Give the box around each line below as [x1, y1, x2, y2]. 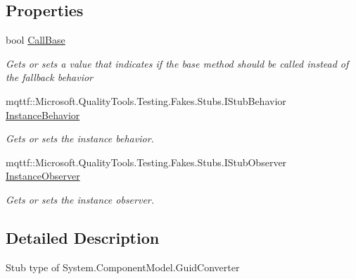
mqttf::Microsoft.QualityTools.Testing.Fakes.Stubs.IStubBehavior [6, 93, 286, 108]
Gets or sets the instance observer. [6, 192, 155, 206]
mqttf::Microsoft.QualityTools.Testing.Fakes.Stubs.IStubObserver [6, 154, 287, 169]
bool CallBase [6, 32, 65, 47]
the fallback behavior [6, 70, 93, 85]
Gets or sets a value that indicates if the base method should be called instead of [6, 56, 349, 70]
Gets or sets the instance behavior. [6, 131, 154, 146]
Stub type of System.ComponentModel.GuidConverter [6, 259, 240, 274]
